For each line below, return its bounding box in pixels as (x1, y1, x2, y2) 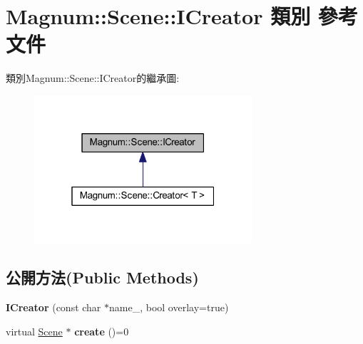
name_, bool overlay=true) (109, 300, 229, 315)
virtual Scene (6, 323, 63, 338)
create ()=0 (74, 323, 129, 338)
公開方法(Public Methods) (6, 266, 199, 288)
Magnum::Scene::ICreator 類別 (6, 1, 311, 31)
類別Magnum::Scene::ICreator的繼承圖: (6, 71, 180, 85)
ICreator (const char (6, 300, 101, 315)
